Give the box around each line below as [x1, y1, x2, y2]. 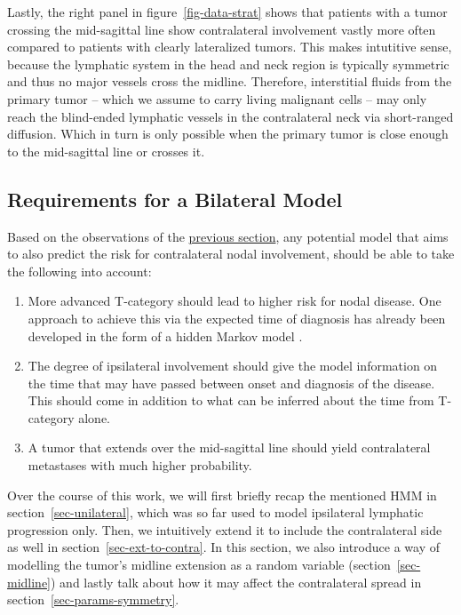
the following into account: [7, 261, 152, 280]
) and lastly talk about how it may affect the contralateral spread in [51, 572, 422, 591]
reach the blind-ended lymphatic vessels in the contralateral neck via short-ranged [7, 107, 454, 125]
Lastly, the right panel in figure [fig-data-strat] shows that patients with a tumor [7, 3, 448, 20]
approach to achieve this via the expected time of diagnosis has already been [28, 308, 446, 327]
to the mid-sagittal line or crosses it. [7, 141, 205, 160]
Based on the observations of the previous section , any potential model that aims [7, 227, 449, 245]
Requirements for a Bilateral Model [7, 185, 343, 212]
